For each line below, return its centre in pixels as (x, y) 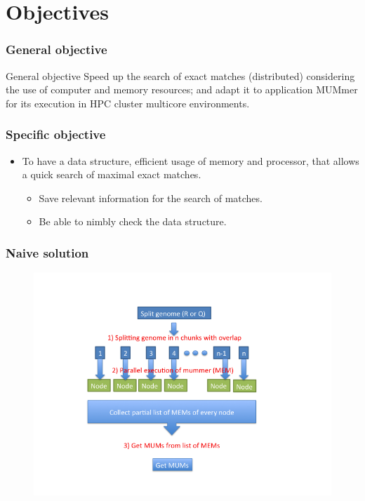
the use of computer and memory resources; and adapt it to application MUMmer (182, 89)
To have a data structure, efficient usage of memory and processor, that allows (191, 160)
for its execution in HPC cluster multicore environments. (128, 103)
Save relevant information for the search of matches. (151, 198)
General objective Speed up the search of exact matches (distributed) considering (180, 75)
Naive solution (47, 252)
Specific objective (56, 134)
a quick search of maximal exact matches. (112, 174)
